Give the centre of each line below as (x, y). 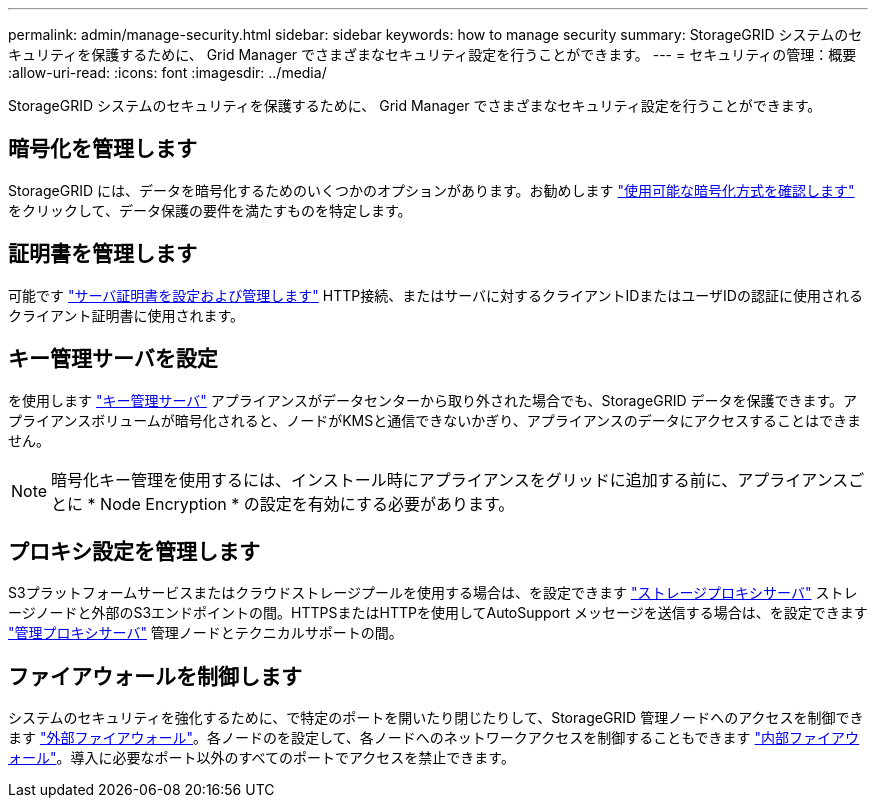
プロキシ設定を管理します (134, 551)
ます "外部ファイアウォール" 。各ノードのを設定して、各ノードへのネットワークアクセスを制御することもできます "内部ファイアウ (434, 738)
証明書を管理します (102, 254)
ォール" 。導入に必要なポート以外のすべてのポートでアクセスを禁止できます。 (261, 758)
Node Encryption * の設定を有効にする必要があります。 (307, 503)
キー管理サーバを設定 (113, 359)
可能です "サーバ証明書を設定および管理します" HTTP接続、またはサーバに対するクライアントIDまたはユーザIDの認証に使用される (435, 295)
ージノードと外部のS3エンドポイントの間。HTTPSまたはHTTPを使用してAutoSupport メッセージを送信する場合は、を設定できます (438, 613)
